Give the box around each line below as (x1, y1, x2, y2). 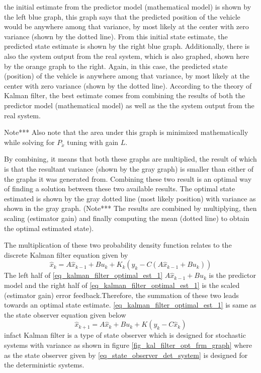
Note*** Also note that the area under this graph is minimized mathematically (4, 127, 248, 137)
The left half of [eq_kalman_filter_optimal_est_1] (4, 270, 163, 280)
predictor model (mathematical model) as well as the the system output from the (4, 100, 254, 110)
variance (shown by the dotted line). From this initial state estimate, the (4, 31, 228, 41)
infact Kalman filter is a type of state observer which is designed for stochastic (4, 330, 246, 340)
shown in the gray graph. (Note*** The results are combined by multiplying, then (4, 203, 257, 213)
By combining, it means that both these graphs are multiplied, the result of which (4, 154, 257, 164)
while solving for (4, 136, 55, 147)
